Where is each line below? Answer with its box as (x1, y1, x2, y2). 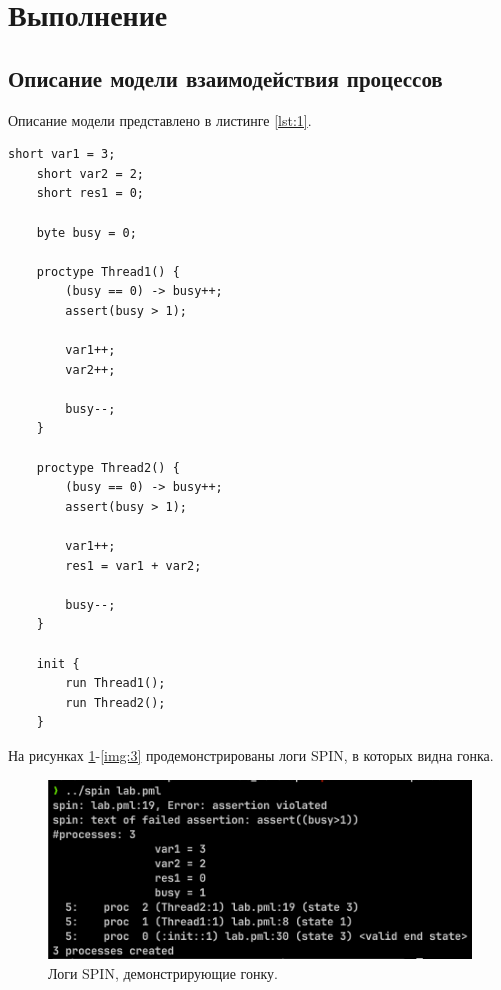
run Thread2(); (65, 695, 166, 710)
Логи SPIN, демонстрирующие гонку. (48, 962, 278, 983)
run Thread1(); (65, 676, 166, 691)
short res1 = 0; (36, 186, 145, 201)
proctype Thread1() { (36, 264, 180, 279)
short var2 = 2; (36, 166, 145, 181)
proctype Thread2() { (36, 460, 180, 475)
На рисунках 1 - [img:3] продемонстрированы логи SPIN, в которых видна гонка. (8, 744, 494, 765)
